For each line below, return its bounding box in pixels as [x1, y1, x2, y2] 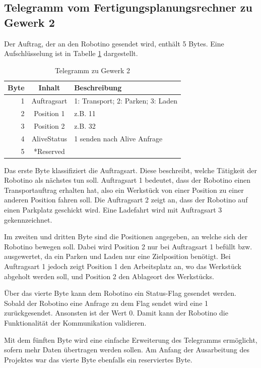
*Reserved [34, 145, 65, 156]
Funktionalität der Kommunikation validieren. [4, 318, 147, 328]
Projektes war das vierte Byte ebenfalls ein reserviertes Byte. [4, 354, 192, 364]
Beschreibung [74, 82, 122, 93]
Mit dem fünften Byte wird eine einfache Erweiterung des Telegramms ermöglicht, [4, 334, 257, 345]
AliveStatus [31, 133, 68, 143]
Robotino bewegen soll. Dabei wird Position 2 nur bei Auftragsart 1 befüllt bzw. [4, 241, 252, 251]
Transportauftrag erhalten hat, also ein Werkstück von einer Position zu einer [4, 184, 244, 195]
